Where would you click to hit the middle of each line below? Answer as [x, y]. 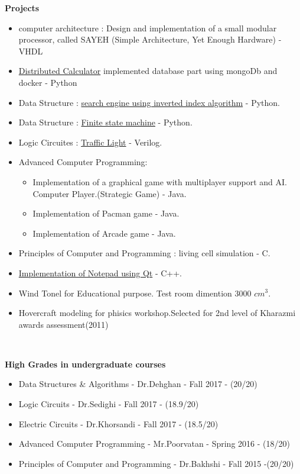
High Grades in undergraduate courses [85, 364]
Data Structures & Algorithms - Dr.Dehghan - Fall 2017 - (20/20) [138, 384]
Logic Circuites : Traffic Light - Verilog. [90, 142]
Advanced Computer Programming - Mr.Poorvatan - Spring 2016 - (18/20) [154, 444]
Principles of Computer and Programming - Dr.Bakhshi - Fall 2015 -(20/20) [156, 463]
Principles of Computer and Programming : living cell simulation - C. [144, 253]
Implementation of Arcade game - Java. [104, 233]
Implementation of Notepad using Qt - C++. [100, 273]
